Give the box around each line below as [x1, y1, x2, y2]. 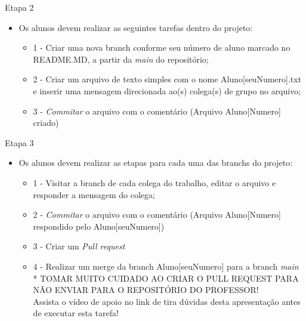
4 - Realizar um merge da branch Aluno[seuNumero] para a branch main [33, 260, 299, 272]
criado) [33, 116, 59, 129]
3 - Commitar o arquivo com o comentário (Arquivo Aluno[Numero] [33, 104, 281, 117]
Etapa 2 [5, 1, 34, 13]
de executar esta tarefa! [33, 307, 119, 319]
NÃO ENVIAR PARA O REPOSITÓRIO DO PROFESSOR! [33, 283, 259, 296]
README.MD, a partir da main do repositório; [33, 53, 209, 65]
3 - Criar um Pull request [33, 240, 125, 252]
